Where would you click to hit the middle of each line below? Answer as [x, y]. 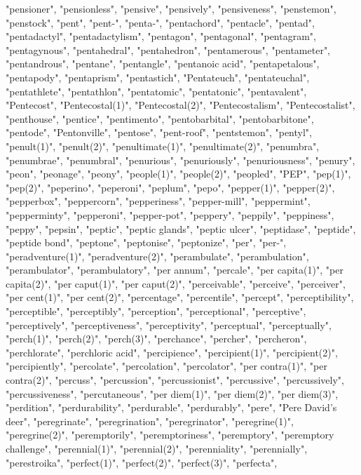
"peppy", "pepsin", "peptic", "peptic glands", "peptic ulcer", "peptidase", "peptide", [181, 228]
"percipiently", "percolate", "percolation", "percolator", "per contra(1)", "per [166, 366]
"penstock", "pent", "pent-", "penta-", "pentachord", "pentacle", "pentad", [160, 22]
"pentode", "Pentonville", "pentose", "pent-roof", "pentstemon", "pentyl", [159, 132]
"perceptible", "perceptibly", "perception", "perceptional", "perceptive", [156, 311]
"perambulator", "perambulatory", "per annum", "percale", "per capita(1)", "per [175, 270]
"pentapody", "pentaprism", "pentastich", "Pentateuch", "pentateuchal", [158, 77]
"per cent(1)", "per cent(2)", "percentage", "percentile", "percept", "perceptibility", [180, 297]
